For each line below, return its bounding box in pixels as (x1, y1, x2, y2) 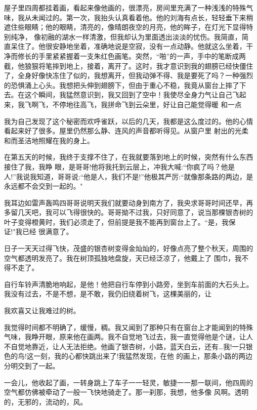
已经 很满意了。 (22, 226, 73, 237)
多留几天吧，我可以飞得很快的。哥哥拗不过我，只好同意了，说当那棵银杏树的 (4, 207, 253, 217)
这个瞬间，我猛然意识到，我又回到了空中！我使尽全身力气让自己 (24, 89, 232, 100)
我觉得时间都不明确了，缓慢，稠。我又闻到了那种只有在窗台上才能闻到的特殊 (4, 322, 253, 332)
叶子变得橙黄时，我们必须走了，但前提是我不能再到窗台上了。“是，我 (4, 216, 229, 227)
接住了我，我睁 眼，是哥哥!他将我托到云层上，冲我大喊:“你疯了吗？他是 (4, 161, 235, 171)
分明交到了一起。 (4, 361, 59, 370)
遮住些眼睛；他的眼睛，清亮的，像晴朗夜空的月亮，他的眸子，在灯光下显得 (4, 22, 246, 32)
